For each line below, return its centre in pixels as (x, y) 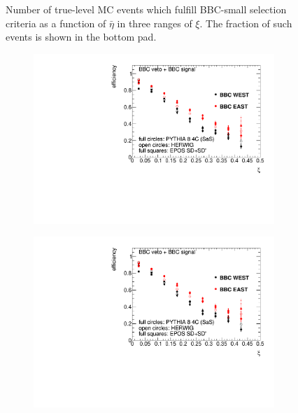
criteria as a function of (56, 23)
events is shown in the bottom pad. (81, 37)
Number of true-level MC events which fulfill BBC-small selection (146, 9)
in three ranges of (155, 23)
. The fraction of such (246, 23)
